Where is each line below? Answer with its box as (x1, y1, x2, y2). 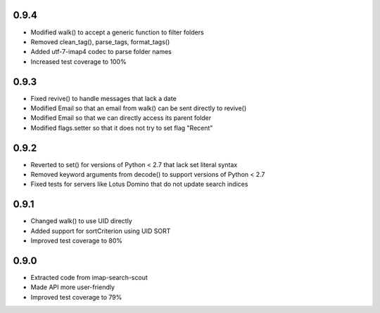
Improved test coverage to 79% (30, 293, 122, 301)
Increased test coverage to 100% (30, 57, 127, 66)
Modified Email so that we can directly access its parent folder (30, 114, 211, 122)
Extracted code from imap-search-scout (30, 274, 148, 282)
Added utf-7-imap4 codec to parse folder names (30, 48, 172, 56)
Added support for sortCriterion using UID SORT (30, 227, 171, 235)
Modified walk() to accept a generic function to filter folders (30, 28, 204, 36)
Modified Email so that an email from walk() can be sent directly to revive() (30, 104, 247, 112)
